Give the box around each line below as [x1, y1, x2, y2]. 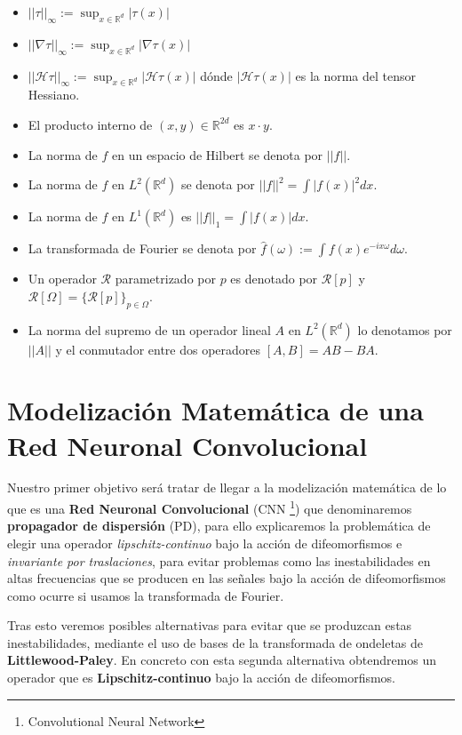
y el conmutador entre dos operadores [55, 340, 261, 358]
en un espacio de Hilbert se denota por [112, 145, 323, 164]
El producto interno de [28, 115, 153, 133]
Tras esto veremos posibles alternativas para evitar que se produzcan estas [7, 616, 412, 635]
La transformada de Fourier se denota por [28, 239, 257, 258]
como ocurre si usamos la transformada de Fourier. [7, 586, 284, 604]
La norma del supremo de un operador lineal [28, 320, 271, 339]
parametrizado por [115, 269, 216, 288]
